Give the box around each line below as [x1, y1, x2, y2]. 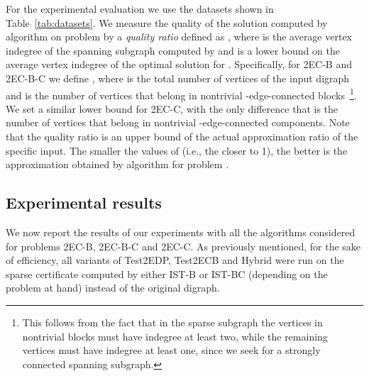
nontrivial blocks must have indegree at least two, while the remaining [22, 328, 328, 343]
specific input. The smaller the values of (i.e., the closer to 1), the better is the [6, 143, 348, 157]
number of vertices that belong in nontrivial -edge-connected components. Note [6, 115, 350, 130]
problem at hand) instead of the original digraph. [6, 280, 220, 295]
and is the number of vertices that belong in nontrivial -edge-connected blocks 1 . [6, 85, 357, 102]
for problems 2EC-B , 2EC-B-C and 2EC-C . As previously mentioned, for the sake [6, 238, 361, 253]
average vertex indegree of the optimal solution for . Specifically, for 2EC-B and [6, 57, 352, 72]
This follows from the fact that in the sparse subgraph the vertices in [22, 314, 323, 329]
